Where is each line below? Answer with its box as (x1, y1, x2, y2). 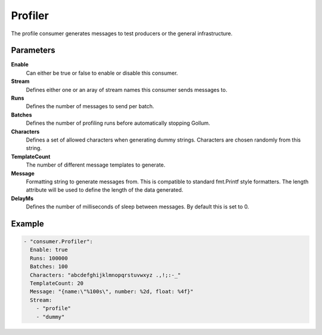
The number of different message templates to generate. (26, 161, 166, 168)
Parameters (11, 45, 55, 56)
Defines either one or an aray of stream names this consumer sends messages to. (26, 86, 228, 93)
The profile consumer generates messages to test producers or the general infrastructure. (11, 30, 233, 37)
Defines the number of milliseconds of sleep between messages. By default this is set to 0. (26, 203, 249, 210)
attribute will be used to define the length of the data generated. (26, 186, 184, 193)
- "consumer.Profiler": (23, 238, 94, 245)
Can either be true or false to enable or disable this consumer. (26, 69, 178, 76)
